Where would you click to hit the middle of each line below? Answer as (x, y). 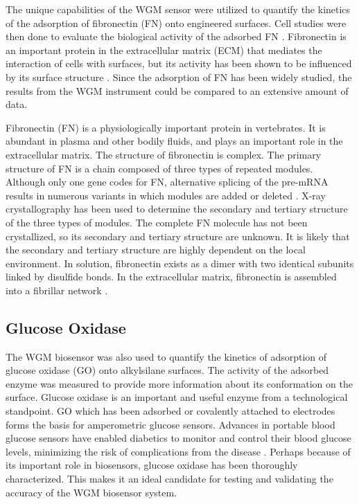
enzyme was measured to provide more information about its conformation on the (179, 383)
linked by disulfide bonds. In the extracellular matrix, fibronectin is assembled (171, 277)
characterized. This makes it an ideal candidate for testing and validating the (169, 479)
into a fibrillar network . (57, 290)
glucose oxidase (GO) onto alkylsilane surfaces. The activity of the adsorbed (167, 370)
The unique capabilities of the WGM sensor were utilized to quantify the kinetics (178, 9)
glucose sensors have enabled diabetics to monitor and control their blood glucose (178, 438)
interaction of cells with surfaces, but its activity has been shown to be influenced (179, 63)
